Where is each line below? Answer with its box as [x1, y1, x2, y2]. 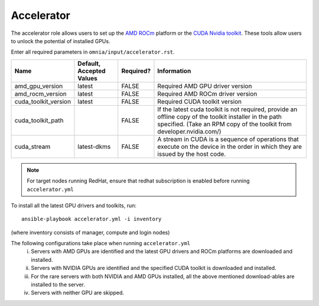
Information [157, 67, 191, 75]
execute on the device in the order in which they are [157, 142, 302, 151]
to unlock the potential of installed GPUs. [11, 37, 110, 44]
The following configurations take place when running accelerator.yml [11, 240, 191, 247]
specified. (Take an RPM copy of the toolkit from [157, 120, 292, 128]
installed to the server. [31, 281, 85, 288]
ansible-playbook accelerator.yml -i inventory [21, 216, 162, 223]
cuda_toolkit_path [14, 116, 64, 124]
